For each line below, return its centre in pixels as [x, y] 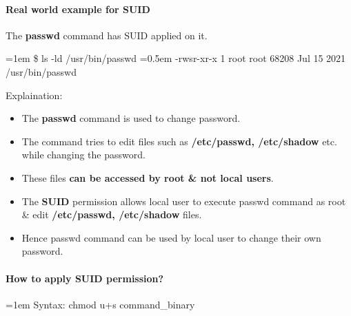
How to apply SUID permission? [85, 278]
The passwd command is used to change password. [131, 118]
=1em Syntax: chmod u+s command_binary [100, 304]
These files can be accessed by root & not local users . [148, 177]
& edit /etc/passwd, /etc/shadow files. [112, 214]
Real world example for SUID [78, 9]
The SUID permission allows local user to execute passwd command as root [184, 201]
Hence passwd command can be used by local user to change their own [171, 237]
